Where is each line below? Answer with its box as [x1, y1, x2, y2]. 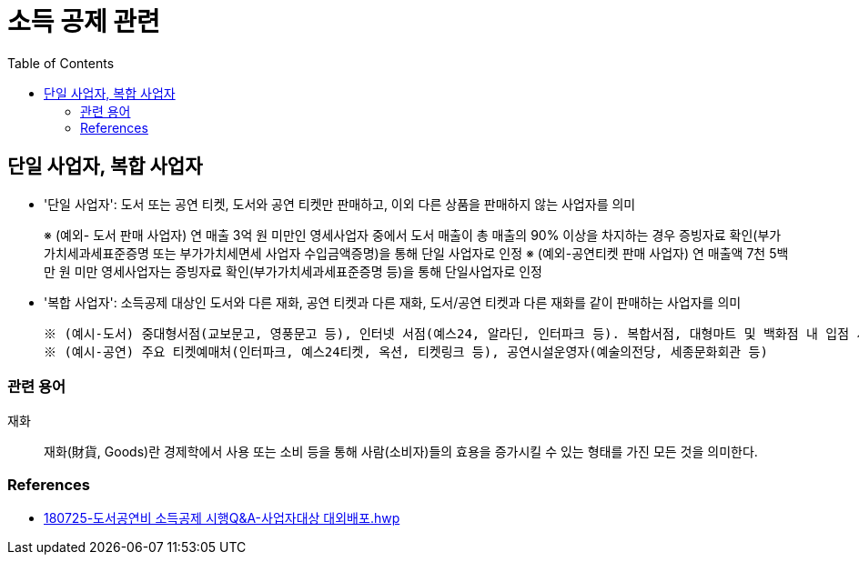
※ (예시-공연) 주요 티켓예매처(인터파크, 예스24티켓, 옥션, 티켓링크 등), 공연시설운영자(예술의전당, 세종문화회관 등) [44, 344, 768, 359]
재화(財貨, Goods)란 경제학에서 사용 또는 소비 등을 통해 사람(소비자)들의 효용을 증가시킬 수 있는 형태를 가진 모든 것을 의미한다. [44, 444, 758, 460]
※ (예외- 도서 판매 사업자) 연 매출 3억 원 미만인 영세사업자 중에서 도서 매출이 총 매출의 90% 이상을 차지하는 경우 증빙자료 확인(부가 [44, 226, 782, 243]
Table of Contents [7, 55, 115, 71]
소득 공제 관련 [7, 6, 160, 37]
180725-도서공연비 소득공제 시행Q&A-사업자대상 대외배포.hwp [44, 510, 400, 527]
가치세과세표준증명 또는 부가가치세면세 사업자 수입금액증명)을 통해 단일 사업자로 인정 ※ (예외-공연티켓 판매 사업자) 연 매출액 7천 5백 [44, 245, 789, 261]
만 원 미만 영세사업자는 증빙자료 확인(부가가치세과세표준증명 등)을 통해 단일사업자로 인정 [44, 263, 542, 279]
